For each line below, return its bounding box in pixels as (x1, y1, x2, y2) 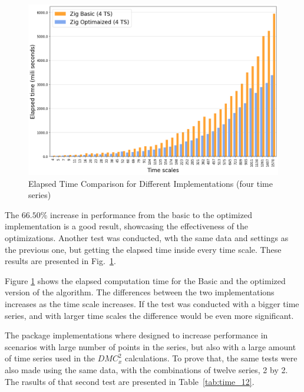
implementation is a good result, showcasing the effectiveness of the (5, 220, 249, 232)
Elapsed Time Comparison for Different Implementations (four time (28, 177, 273, 189)
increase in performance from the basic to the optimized (50, 208, 252, 220)
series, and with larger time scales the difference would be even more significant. (5, 309, 294, 321)
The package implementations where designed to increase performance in (5, 329, 268, 341)
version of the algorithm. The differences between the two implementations (5, 286, 275, 298)
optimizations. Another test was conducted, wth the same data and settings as (5, 231, 289, 243)
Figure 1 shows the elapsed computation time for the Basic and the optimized (5, 274, 286, 286)
